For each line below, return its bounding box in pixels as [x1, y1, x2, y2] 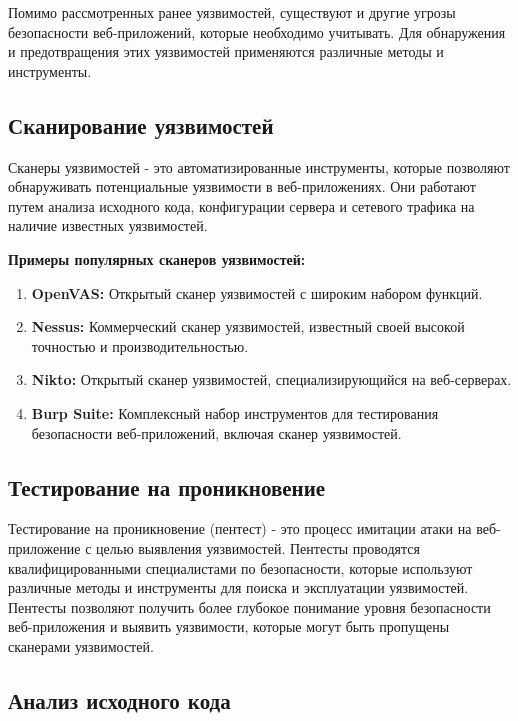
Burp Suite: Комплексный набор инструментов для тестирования [31, 402, 439, 423]
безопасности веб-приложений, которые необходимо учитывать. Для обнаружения [8, 21, 506, 42]
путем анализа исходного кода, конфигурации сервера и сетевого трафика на [8, 195, 475, 216]
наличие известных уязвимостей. [8, 215, 208, 236]
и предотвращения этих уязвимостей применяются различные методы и [8, 41, 444, 62]
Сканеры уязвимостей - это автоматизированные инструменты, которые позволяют [8, 156, 510, 177]
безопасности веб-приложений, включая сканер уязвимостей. [31, 422, 402, 443]
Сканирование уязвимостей [8, 109, 274, 140]
